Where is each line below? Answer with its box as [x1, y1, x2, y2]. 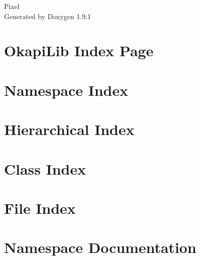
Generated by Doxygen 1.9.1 [4, 11, 91, 21]
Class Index [4, 158, 86, 179]
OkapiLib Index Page [4, 40, 153, 61]
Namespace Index [4, 79, 128, 100]
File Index [4, 197, 76, 218]
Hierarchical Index [4, 119, 134, 140]
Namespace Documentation [4, 237, 196, 257]
